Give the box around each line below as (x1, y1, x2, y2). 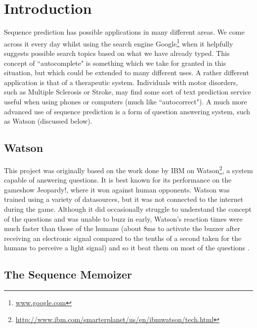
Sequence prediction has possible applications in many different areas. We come (4, 27, 245, 37)
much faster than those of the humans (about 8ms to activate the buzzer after (4, 223, 240, 234)
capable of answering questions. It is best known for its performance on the (4, 175, 232, 185)
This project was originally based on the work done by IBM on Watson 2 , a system (4, 163, 253, 175)
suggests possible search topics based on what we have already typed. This (4, 47, 230, 58)
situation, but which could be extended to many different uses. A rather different (4, 67, 249, 78)
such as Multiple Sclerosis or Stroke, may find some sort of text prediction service (4, 87, 251, 97)
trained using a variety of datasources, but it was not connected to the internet (4, 194, 244, 204)
